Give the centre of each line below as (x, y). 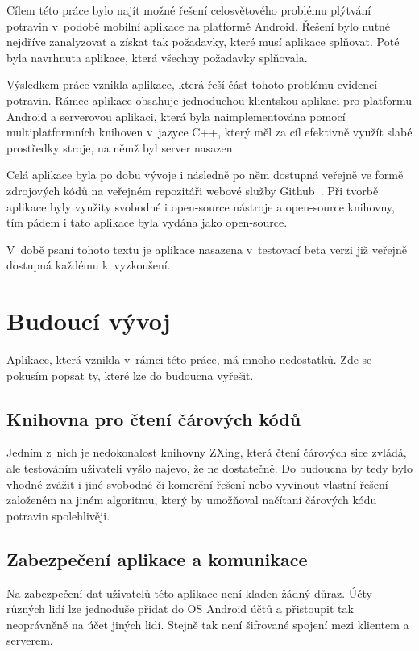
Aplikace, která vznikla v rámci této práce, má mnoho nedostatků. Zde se (189, 359)
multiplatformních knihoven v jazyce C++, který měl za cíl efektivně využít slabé (209, 132)
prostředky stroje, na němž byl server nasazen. (121, 147)
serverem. (30, 640)
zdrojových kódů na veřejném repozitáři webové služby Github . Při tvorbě (193, 190)
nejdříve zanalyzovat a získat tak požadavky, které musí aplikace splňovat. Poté (203, 42)
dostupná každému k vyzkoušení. (89, 265)
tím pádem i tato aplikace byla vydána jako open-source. (147, 222)
